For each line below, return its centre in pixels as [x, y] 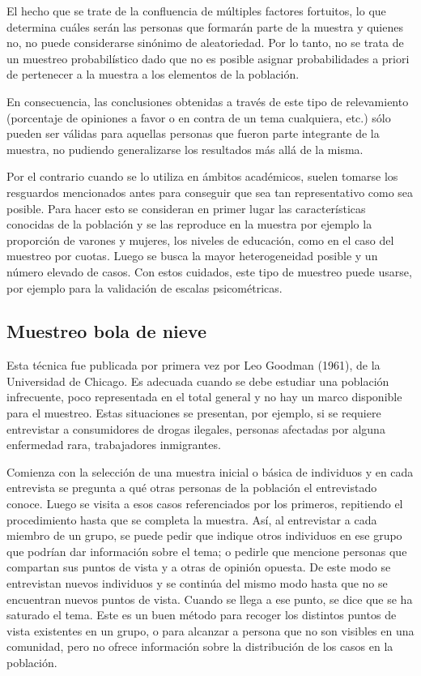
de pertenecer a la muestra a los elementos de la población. [153, 74]
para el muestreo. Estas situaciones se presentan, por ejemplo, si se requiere [194, 413]
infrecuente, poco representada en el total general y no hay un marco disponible [204, 397]
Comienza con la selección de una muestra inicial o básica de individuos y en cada [210, 471]
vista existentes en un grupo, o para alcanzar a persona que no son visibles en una [210, 630]
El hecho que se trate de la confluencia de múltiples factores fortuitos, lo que [196, 11]
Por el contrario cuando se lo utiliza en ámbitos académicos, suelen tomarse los [202, 176]
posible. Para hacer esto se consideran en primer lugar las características [186, 208]
